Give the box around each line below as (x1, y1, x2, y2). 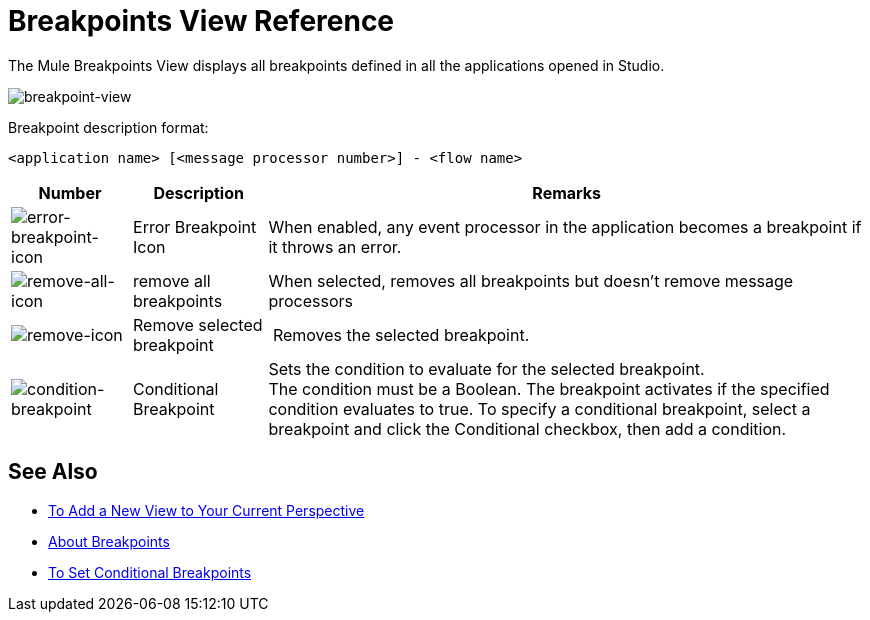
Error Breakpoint (133, 216, 257, 237)
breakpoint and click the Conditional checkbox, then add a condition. (268, 418, 787, 439)
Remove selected (133, 314, 263, 335)
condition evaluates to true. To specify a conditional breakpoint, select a (268, 398, 811, 419)
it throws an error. (268, 236, 402, 257)
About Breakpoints (48, 532, 170, 550)
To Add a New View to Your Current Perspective (48, 501, 365, 519)
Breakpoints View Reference (8, 4, 395, 38)
